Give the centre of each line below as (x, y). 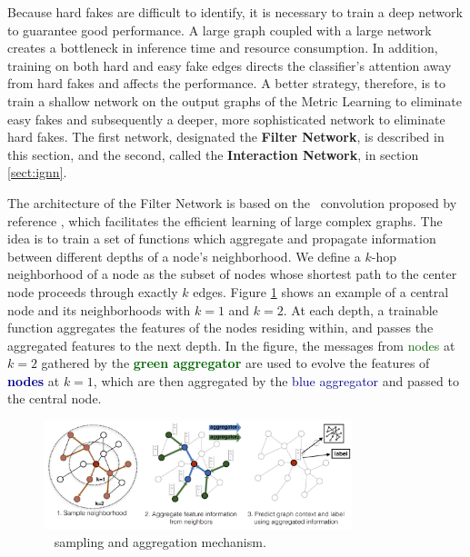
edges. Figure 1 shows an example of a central (321, 291)
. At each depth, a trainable (360, 309)
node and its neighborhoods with (99, 309)
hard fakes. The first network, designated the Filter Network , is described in (226, 137)
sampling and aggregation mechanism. (160, 541)
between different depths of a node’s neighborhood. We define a (184, 256)
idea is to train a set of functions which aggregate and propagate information (222, 239)
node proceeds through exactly (93, 291)
